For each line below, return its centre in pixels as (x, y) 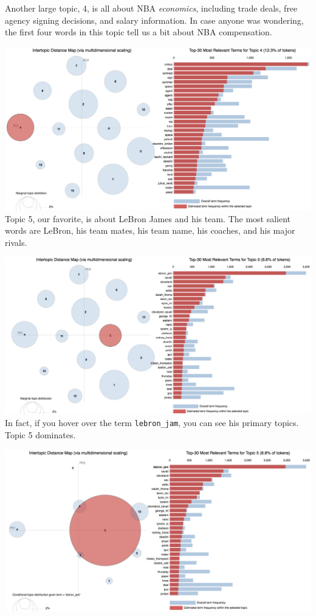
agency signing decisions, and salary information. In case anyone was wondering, (154, 20)
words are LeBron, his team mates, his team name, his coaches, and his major (150, 230)
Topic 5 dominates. (40, 435)
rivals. (16, 242)
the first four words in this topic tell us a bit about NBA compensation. (139, 32)
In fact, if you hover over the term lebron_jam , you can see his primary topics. (152, 423)
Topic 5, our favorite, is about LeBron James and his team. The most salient (148, 218)
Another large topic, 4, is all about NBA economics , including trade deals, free (151, 8)
